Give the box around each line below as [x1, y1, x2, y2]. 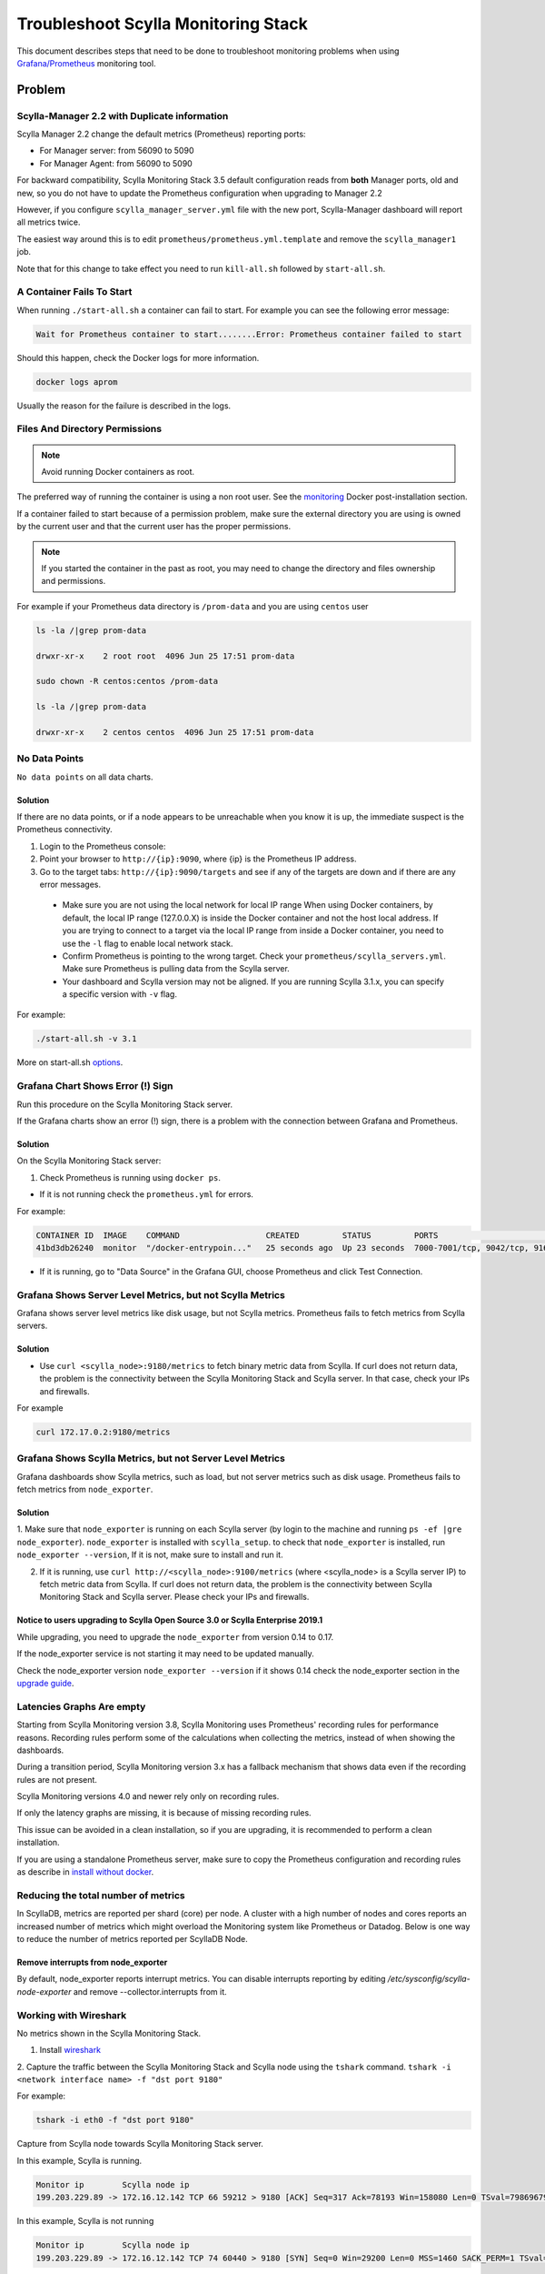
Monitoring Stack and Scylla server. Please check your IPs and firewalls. [39, 1592, 310, 1603]
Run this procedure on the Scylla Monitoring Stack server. [16, 1099, 233, 1110]
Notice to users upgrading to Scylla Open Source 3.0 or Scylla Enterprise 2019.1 [16, 1615, 323, 1625]
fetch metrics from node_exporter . [16, 1484, 154, 1495]
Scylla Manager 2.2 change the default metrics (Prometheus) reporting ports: [16, 128, 306, 140]
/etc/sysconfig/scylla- [387, 1974, 471, 1985]
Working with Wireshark [16, 2008, 127, 2021]
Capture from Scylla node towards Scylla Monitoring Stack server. [16, 2138, 263, 2149]
